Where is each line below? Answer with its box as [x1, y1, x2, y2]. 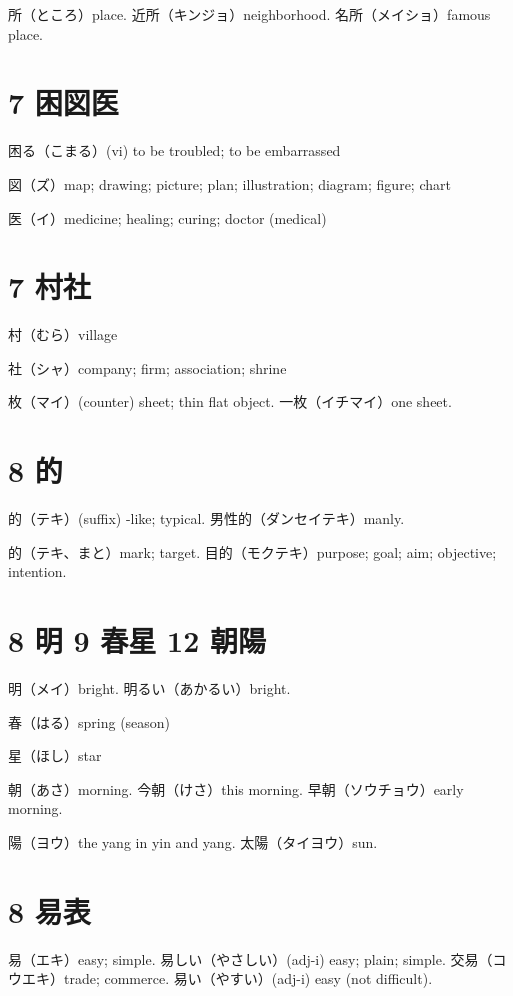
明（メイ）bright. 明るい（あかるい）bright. [8, 678, 291, 699]
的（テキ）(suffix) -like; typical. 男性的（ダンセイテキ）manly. [8, 508, 405, 529]
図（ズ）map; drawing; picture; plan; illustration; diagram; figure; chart [8, 173, 451, 194]
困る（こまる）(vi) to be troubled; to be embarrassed [8, 140, 341, 161]
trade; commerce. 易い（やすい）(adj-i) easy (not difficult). [63, 968, 433, 989]
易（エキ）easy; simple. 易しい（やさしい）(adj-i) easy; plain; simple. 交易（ [8, 948, 493, 969]
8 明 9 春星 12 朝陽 [8, 620, 267, 661]
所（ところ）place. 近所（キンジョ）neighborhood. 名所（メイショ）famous [8, 4, 491, 24]
